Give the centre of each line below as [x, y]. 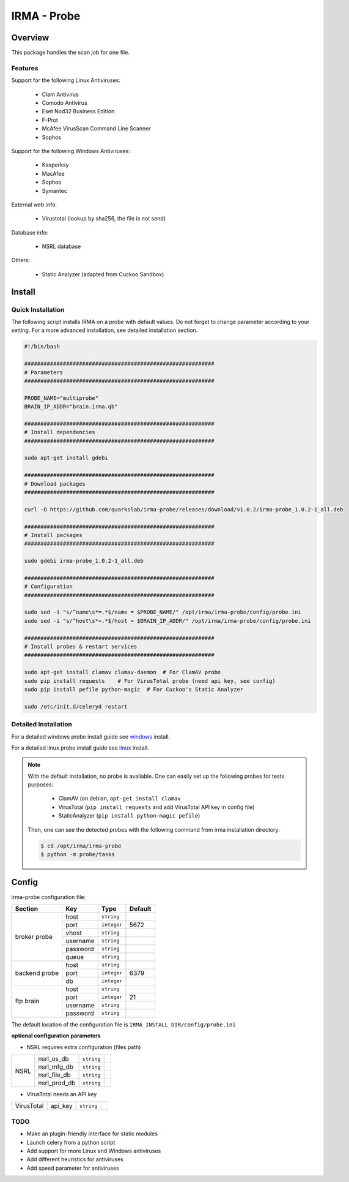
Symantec [54, 190]
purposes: [41, 785]
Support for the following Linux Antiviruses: [66, 80]
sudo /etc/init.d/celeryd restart [76, 706]
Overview [30, 38]
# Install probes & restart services [81, 647]
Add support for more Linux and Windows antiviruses [94, 1151]
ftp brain [27, 1001]
